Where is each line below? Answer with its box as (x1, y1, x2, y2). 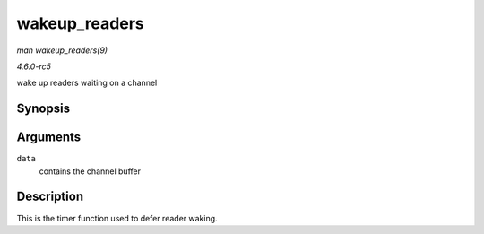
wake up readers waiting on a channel (16, 77, 158, 89)
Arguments (16, 130, 82, 145)
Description (16, 189, 84, 204)
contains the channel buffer (39, 166, 141, 177)
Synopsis (16, 101, 71, 117)
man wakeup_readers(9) (16, 45, 108, 56)
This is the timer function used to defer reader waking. (16, 212, 219, 223)
